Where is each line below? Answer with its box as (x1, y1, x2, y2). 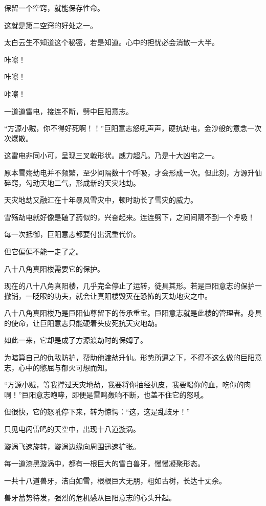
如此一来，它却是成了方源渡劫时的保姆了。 (4, 335, 147, 345)
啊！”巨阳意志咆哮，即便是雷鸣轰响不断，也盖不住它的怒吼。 (4, 389, 208, 400)
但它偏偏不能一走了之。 (4, 246, 83, 256)
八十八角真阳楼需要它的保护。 (4, 263, 104, 274)
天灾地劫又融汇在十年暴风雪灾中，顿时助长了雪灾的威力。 (4, 194, 197, 205)
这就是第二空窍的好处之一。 (4, 19, 97, 30)
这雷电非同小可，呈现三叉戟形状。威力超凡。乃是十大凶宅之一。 (4, 150, 219, 161)
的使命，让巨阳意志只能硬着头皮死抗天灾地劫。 (4, 317, 162, 328)
